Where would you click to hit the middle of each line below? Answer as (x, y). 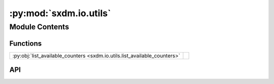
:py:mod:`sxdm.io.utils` (60, 13)
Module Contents (39, 27)
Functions (26, 43)
